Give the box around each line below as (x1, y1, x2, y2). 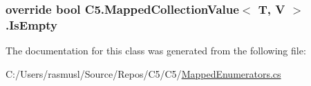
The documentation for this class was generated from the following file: (6, 43, 306, 58)
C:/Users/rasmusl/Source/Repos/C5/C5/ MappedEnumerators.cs (6, 66, 281, 80)
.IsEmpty (6, 16, 57, 33)
